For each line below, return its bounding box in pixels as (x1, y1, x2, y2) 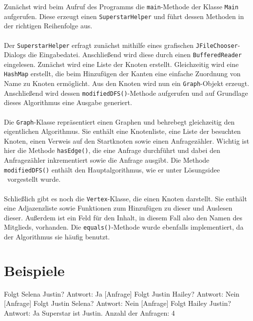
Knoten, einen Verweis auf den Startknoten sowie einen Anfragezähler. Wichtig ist (4, 135, 250, 146)
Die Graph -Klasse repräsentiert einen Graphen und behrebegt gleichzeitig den (4, 116, 235, 127)
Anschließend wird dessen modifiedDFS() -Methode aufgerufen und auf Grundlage (4, 87, 248, 98)
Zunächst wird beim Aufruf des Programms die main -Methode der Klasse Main (4, 1, 239, 11)
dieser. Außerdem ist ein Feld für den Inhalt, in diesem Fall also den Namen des (4, 212, 242, 222)
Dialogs (4, 49, 26, 60)
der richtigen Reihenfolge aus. (4, 21, 93, 31)
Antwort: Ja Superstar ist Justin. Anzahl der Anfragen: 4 (4, 307, 175, 318)
